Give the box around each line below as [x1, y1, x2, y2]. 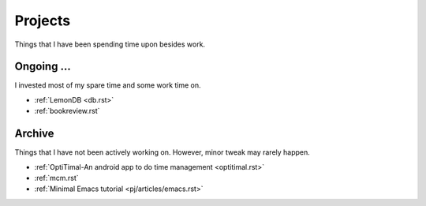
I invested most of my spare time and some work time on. [14, 81, 201, 90]
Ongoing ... [14, 60, 71, 73]
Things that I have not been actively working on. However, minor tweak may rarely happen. [14, 148, 311, 157]
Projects [14, 12, 71, 29]
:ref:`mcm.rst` [34, 173, 79, 182]
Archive [14, 127, 54, 140]
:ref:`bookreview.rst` [34, 107, 100, 116]
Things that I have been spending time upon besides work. [14, 39, 205, 49]
